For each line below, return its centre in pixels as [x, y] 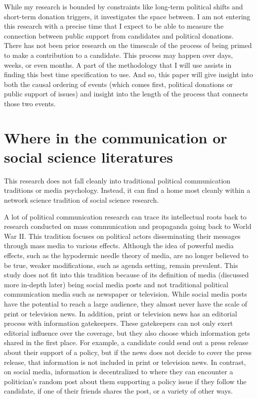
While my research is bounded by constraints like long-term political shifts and [124, 6]
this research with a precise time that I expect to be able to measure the [114, 26]
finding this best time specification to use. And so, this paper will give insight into [128, 74]
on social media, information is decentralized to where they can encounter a [119, 372]
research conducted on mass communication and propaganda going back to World [128, 226]
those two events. [30, 103]
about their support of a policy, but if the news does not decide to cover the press [128, 352]
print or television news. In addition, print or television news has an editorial [121, 313]
